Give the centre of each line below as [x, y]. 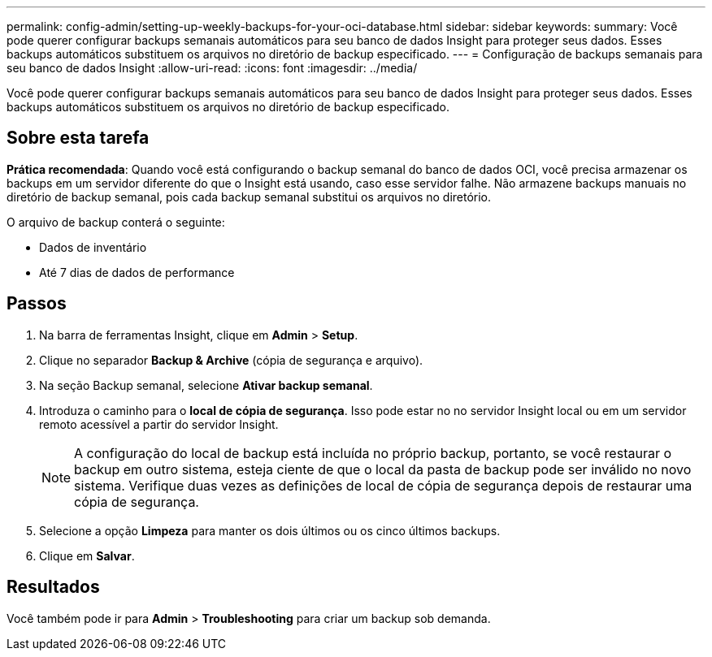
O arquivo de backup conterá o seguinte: [116, 222]
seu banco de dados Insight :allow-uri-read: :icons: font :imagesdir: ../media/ [212, 68]
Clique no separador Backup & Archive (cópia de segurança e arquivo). [231, 360]
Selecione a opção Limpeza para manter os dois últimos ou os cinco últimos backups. [270, 530]
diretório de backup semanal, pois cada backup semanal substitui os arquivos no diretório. [249, 197]
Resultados [53, 587]
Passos [37, 304]
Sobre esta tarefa [78, 138]
